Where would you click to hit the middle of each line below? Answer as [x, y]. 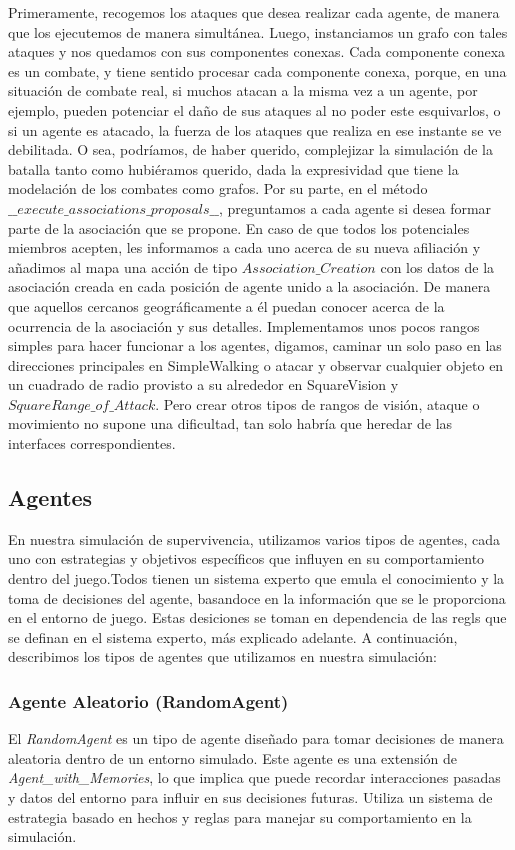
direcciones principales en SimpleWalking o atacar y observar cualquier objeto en [256, 364]
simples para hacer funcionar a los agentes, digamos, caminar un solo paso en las [255, 345]
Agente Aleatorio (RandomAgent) [148, 700]
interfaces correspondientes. [92, 443]
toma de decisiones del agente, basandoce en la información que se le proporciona [257, 597]
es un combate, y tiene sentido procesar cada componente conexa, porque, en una [257, 70]
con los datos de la [437, 266]
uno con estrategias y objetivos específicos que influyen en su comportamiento [246, 558]
